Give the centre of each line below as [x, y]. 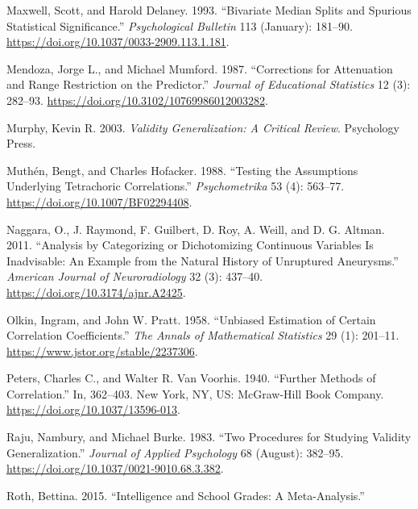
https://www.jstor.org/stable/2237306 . [102, 350]
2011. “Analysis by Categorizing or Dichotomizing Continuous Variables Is [190, 245]
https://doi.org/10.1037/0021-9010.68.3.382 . [115, 468]
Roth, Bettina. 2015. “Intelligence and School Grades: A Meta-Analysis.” [186, 495]
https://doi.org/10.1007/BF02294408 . [99, 201]
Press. [21, 143]
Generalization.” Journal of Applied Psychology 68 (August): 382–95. [175, 452]
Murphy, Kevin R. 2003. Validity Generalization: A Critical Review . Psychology [203, 127]
